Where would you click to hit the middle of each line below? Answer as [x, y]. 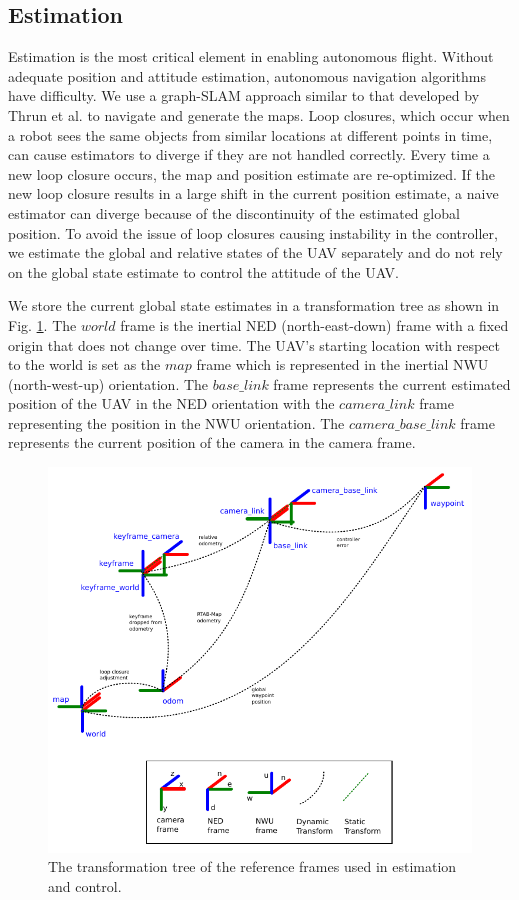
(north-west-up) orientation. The [108, 383]
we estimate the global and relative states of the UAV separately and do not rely [255, 252]
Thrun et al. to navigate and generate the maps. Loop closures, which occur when [259, 114]
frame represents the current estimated [392, 383]
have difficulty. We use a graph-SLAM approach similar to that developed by [244, 95]
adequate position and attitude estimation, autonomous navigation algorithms [247, 75]
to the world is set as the [84, 364]
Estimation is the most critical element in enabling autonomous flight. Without [251, 56]
